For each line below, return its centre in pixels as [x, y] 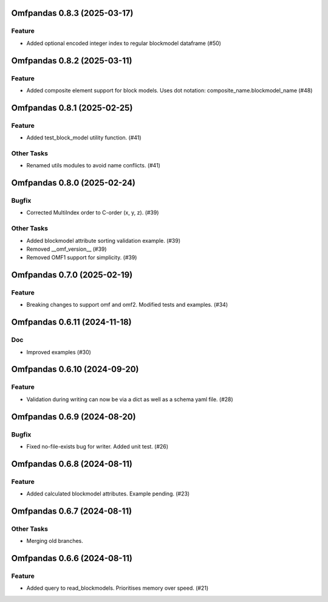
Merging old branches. [55, 541]
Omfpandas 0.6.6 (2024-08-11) [72, 558]
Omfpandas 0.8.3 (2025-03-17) [72, 13]
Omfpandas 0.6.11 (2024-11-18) [71, 322]
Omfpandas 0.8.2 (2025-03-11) [72, 61]
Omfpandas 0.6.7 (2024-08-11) [72, 511]
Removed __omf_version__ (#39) [67, 249]
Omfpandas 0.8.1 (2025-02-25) [72, 107]
